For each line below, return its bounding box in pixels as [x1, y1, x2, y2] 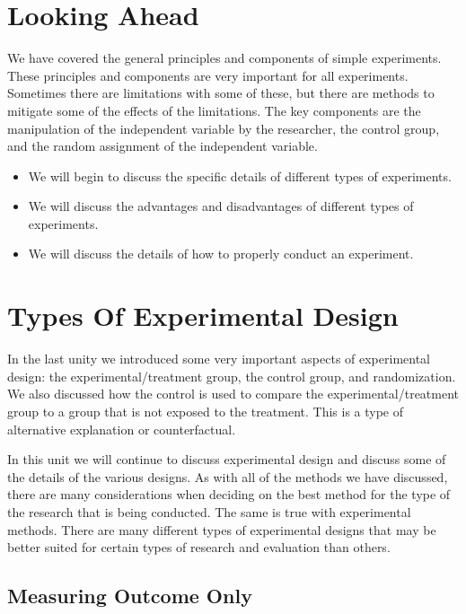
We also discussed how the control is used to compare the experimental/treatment [7, 384, 460, 403]
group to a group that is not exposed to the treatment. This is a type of [7, 401, 404, 420]
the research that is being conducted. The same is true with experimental [7, 502, 411, 521]
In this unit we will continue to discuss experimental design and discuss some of [7, 450, 446, 469]
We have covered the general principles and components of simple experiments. [7, 48, 442, 67]
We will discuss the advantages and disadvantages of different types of [28, 197, 414, 215]
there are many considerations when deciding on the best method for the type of [7, 485, 451, 504]
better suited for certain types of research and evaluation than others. [7, 538, 391, 557]
